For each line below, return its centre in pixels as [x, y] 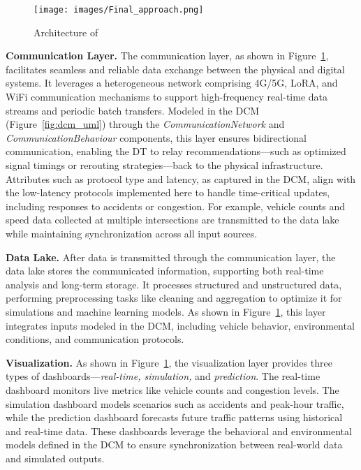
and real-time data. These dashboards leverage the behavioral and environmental [179, 431]
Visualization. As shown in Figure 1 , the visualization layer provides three [169, 362]
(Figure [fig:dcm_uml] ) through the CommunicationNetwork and [145, 124]
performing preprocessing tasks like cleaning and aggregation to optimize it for [174, 298]
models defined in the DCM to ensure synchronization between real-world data [174, 445]
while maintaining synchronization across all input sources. [132, 233]
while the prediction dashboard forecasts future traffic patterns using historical [174, 417]
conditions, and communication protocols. [95, 339]
